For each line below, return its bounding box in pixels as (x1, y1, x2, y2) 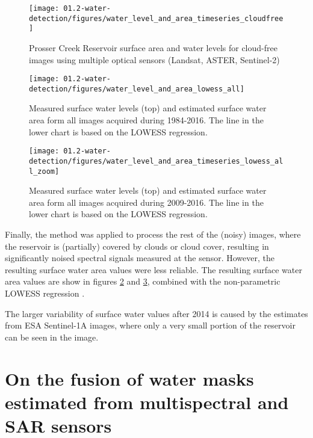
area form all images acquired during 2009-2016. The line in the (29, 196, 264, 208)
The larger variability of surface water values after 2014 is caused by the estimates (5, 307, 308, 319)
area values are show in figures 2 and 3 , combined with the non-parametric (5, 275, 280, 288)
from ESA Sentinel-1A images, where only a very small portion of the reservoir (5, 319, 296, 332)
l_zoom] (29, 167, 60, 176)
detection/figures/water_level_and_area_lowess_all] (29, 84, 244, 93)
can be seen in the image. (5, 330, 99, 343)
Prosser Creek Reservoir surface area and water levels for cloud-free (29, 41, 277, 54)
